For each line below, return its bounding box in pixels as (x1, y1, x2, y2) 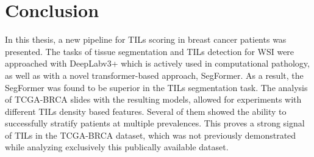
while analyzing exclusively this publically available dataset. (5, 141, 229, 153)
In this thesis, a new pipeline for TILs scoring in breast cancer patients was (5, 33, 287, 46)
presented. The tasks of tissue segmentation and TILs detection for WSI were (5, 45, 294, 57)
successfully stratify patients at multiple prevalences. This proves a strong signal (5, 117, 305, 130)
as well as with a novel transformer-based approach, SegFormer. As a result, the (5, 68, 304, 81)
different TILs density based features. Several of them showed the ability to (5, 104, 287, 117)
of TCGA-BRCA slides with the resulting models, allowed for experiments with (5, 93, 302, 106)
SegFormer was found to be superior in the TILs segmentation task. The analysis (5, 81, 308, 93)
